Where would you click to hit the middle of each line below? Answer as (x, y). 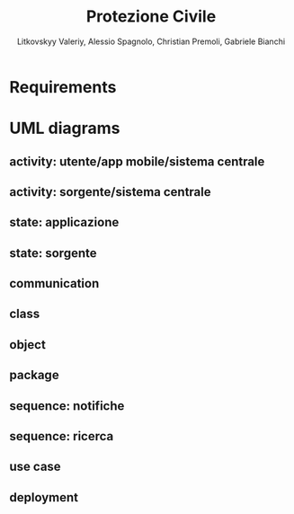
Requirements (63, 87)
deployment (44, 497)
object (28, 345)
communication (54, 284)
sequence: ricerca (62, 436)
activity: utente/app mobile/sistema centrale (137, 161)
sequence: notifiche (67, 406)
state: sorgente (53, 253)
